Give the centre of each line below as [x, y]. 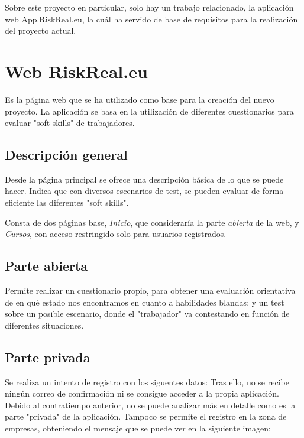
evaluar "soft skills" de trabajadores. [70, 123]
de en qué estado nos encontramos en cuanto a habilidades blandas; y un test [145, 302]
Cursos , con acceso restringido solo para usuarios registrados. [116, 234]
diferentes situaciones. [44, 325]
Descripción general [66, 155]
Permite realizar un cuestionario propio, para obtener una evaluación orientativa [150, 291]
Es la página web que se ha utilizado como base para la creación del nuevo [140, 99]
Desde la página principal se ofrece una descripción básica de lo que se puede [144, 179]
